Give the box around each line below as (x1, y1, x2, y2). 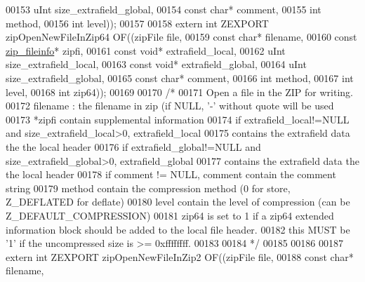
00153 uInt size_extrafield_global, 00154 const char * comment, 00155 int (6, 2, 321, 16)
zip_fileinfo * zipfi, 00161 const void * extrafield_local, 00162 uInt (6, 43, 286, 58)
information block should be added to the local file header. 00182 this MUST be (6, 222, 350, 236)
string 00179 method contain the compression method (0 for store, (6, 180, 291, 195)
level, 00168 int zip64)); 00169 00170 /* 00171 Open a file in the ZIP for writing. (6, 84, 353, 99)
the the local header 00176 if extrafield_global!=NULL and (6, 139, 261, 154)
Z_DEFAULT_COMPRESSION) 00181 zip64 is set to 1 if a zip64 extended (6, 208, 334, 222)
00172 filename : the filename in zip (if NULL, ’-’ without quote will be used (6, 98, 334, 113)
